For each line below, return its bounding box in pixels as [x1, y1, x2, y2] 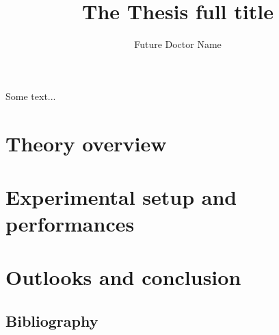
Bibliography [5, 310, 98, 332]
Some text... [5, 88, 56, 103]
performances [5, 210, 135, 238]
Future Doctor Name [134, 37, 222, 51]
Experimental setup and [5, 182, 237, 210]
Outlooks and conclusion [5, 263, 241, 291]
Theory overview [5, 129, 167, 157]
